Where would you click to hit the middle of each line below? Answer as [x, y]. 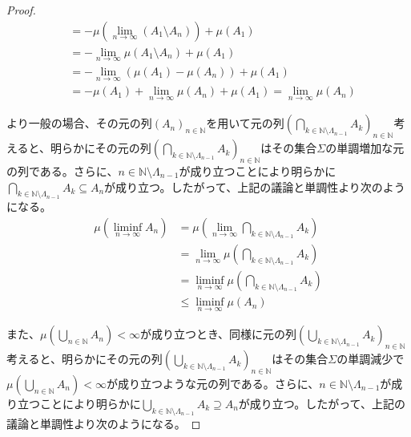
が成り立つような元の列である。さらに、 [213, 383]
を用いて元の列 [245, 123]
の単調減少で [371, 359]
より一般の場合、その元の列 [79, 123]
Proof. [21, 10]
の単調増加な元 [365, 148]
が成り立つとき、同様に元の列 [218, 334]
